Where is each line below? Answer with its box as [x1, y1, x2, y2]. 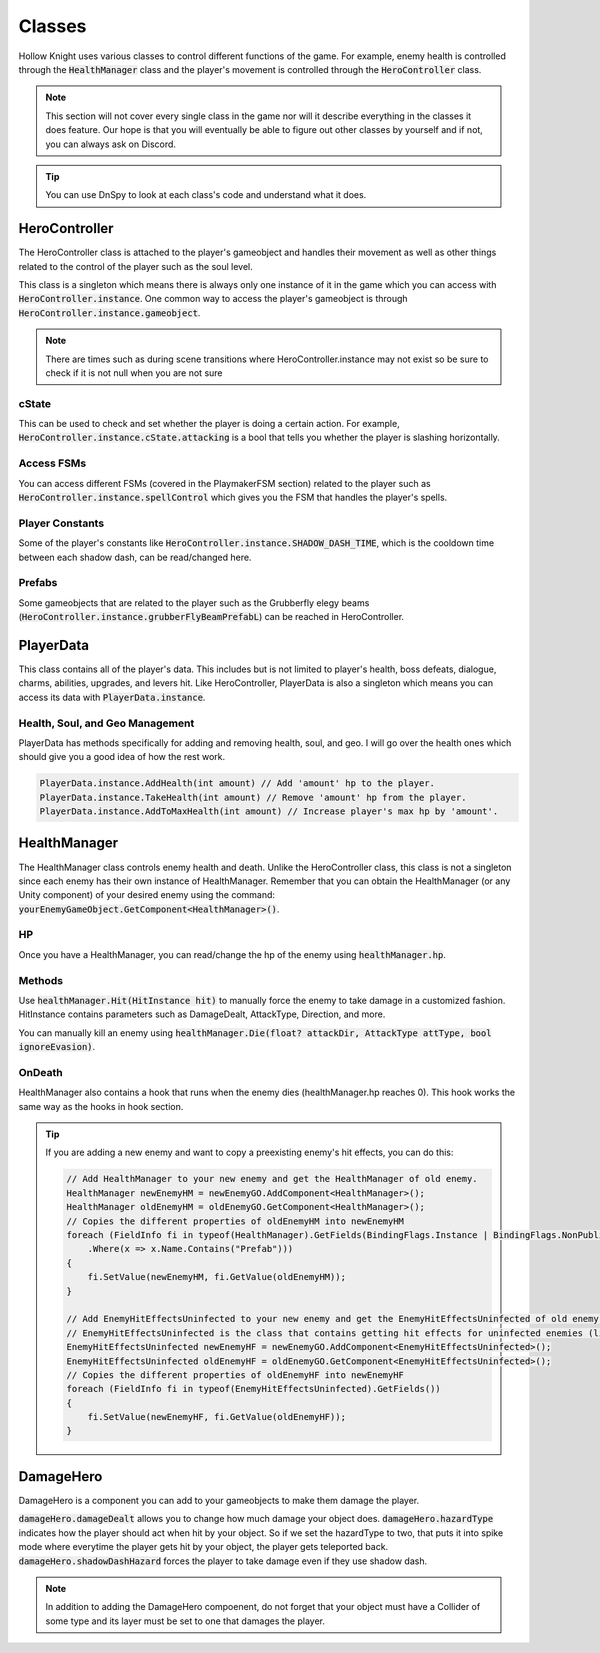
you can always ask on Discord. [45, 138, 177, 150]
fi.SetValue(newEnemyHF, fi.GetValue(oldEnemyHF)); [87, 1411, 347, 1423]
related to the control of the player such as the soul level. [18, 260, 254, 272]
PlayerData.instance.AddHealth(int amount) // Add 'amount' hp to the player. [39, 778, 435, 789]
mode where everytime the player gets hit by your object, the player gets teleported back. [18, 1541, 389, 1553]
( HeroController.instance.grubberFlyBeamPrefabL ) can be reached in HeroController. [18, 611, 405, 623]
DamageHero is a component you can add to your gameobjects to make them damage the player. [18, 1494, 420, 1506]
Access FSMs [18, 456, 87, 470]
